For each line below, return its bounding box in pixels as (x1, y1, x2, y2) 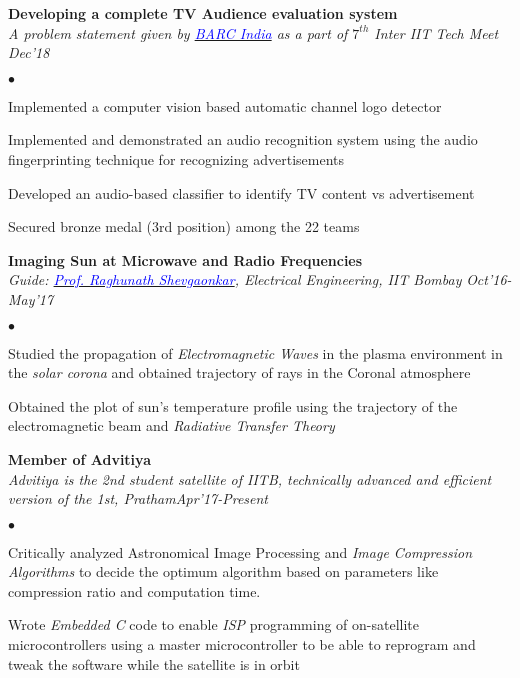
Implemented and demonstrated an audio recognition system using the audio (8, 129, 478, 150)
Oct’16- (466, 269, 512, 290)
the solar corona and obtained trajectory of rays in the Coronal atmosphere (8, 362, 471, 383)
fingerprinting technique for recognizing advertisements (8, 148, 344, 169)
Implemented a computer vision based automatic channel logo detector (8, 95, 442, 116)
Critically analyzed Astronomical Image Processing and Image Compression (8, 541, 473, 562)
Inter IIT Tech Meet (374, 22, 499, 43)
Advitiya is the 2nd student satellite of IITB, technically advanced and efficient (8, 468, 492, 489)
